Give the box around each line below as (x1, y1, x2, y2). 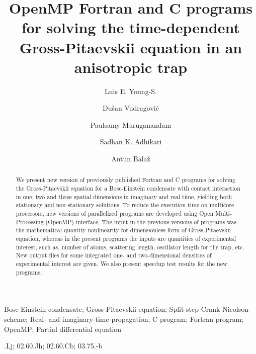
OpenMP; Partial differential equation (4, 323, 122, 334)
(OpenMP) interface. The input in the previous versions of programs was (45, 217, 237, 226)
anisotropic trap (74, 56, 188, 77)
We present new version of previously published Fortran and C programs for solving (16, 175, 235, 184)
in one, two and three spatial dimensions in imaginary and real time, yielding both (16, 192, 232, 201)
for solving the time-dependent (21, 17, 240, 38)
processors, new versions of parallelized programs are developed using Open (16, 209, 214, 218)
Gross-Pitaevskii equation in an (19, 37, 242, 57)
